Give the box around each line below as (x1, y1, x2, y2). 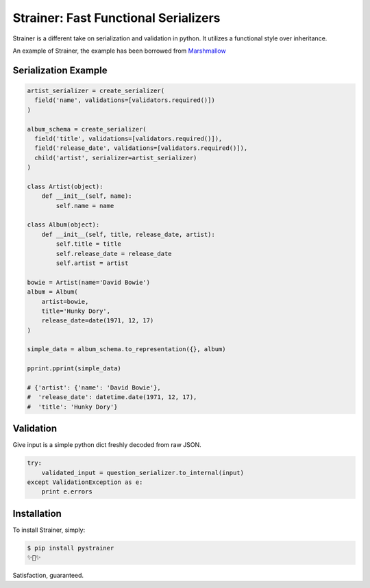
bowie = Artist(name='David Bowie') (27, 278, 151, 286)
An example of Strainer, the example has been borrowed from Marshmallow (12, 47, 226, 55)
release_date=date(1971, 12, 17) (41, 317, 154, 324)
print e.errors (41, 488, 92, 496)
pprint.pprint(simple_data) (27, 365, 121, 372)
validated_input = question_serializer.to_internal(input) (41, 469, 245, 476)
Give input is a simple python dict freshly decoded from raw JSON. (12, 441, 201, 449)
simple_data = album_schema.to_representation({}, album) (27, 346, 226, 353)
